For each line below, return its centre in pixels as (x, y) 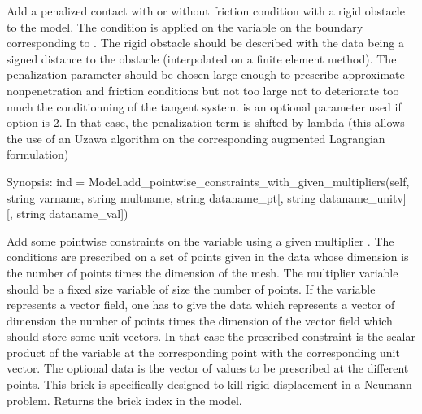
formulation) (38, 154)
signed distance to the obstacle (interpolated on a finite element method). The (202, 58)
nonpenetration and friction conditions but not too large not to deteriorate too (203, 90)
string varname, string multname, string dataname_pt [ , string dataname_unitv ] (207, 197)
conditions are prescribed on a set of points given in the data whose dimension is (208, 257)
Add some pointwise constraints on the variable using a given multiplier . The (200, 240)
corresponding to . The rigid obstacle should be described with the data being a (205, 43)
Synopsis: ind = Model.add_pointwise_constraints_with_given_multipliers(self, (208, 181)
